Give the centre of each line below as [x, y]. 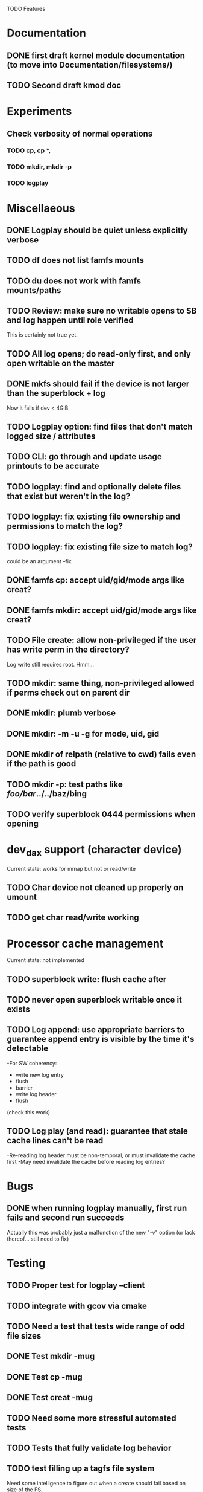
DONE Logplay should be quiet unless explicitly [98, 230]
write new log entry [39, 1074]
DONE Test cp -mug [45, 1377]
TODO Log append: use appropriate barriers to [96, 1030]
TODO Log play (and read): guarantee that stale [98, 1132]
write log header [36, 1094]
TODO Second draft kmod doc [64, 85]
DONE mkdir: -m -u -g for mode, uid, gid [83, 734]
